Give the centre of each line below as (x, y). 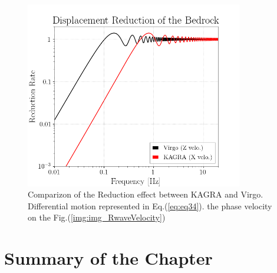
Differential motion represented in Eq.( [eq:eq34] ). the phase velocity (150, 205)
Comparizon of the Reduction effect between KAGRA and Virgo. (146, 194)
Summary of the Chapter (108, 258)
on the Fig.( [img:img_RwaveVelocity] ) (97, 217)
